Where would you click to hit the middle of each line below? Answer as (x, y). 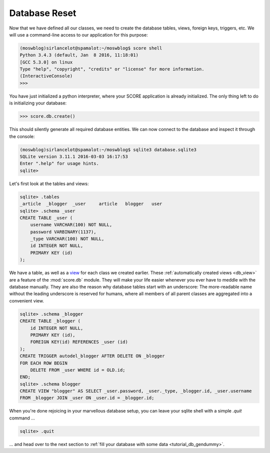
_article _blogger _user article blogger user (91, 204)
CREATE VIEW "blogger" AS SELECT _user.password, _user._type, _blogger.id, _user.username (136, 391)
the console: (22, 136)
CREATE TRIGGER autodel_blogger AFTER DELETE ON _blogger (92, 356)
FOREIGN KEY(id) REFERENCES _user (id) (79, 342)
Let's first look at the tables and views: (49, 183)
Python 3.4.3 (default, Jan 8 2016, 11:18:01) (79, 55)
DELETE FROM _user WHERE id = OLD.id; (78, 370)
